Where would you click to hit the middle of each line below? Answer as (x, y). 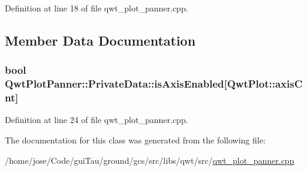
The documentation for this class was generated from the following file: (135, 140)
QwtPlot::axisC (265, 84)
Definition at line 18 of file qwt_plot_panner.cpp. (97, 8)
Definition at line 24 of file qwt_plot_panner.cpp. (97, 120)
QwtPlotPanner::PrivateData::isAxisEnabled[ (116, 84)
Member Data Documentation (100, 40)
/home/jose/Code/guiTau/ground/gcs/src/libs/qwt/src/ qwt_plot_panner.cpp (150, 160)
